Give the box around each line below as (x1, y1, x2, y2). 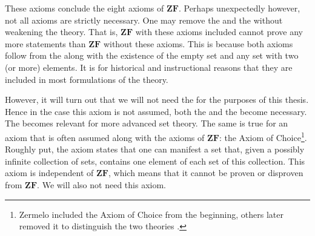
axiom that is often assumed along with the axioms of (5, 131, 205, 143)
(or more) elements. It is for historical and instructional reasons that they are (5, 61, 293, 73)
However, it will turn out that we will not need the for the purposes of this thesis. (5, 93, 309, 106)
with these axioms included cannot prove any (135, 25, 303, 38)
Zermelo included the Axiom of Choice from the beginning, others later (19, 208, 283, 220)
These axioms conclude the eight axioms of (5, 2, 164, 14)
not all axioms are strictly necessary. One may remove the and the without (5, 13, 283, 26)
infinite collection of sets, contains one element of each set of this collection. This (5, 154, 305, 167)
